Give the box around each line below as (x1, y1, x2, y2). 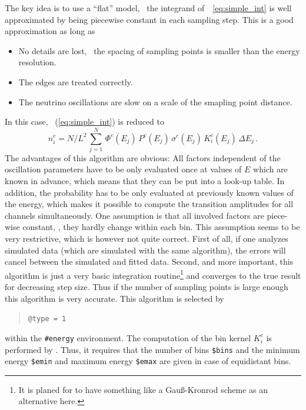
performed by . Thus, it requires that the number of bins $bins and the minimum (5, 343, 300, 355)
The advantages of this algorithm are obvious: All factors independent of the (5, 151, 281, 164)
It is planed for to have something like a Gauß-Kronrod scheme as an (18, 383, 268, 395)
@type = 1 (28, 315, 66, 324)
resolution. (18, 56, 56, 68)
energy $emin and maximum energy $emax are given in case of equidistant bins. (5, 355, 291, 367)
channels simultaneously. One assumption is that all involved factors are (5, 209, 264, 221)
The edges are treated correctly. (18, 75, 133, 88)
